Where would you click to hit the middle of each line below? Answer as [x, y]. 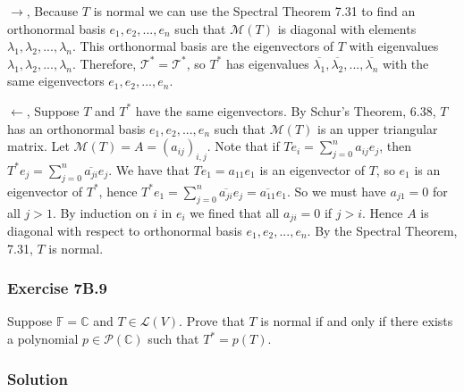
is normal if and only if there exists [357, 321]
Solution [38, 378]
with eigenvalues [394, 46]
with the [405, 63]
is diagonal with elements [347, 28]
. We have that [149, 169]
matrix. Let [38, 146]
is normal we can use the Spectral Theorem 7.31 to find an [254, 11]
